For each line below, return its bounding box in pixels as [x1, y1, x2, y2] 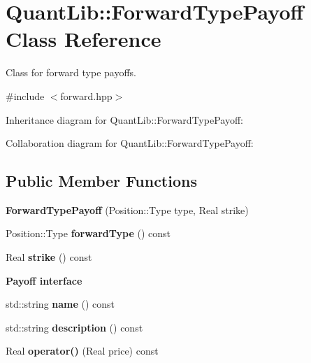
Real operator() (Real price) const [6, 343, 159, 358]
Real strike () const [6, 250, 92, 264]
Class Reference [6, 24, 161, 53]
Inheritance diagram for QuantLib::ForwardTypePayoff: [6, 112, 243, 127]
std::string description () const [6, 320, 143, 334]
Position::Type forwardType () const [6, 226, 171, 241]
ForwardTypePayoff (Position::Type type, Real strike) [6, 202, 249, 217]
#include [6, 88, 45, 103]
